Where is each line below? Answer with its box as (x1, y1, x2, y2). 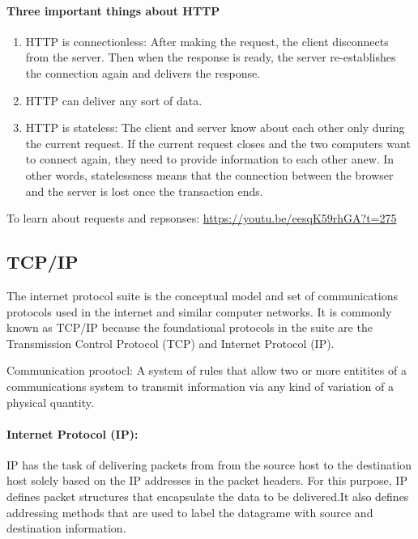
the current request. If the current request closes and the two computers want (25, 134, 411, 151)
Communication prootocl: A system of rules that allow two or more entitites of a (6, 362, 407, 379)
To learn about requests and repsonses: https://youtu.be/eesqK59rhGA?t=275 (6, 210, 397, 227)
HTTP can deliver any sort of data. (25, 91, 203, 108)
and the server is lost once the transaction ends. (25, 182, 263, 199)
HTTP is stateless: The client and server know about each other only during (25, 119, 405, 136)
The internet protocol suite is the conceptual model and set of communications (6, 286, 398, 303)
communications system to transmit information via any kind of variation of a (6, 377, 395, 394)
